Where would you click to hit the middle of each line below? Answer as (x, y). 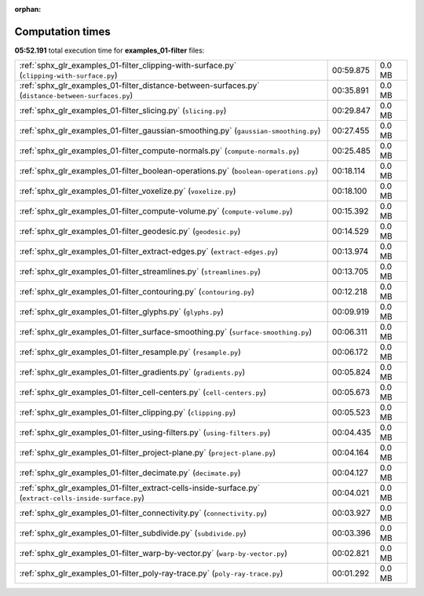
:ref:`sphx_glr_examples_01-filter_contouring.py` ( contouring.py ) (137, 292)
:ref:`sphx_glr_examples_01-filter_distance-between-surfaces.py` (139, 86)
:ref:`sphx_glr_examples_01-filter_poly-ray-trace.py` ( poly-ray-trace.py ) (151, 573)
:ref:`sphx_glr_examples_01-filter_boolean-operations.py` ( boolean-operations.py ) (168, 171)
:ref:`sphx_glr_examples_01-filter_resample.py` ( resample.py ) (130, 352)
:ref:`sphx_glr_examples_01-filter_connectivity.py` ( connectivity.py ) (143, 513)
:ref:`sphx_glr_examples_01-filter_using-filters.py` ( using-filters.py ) (145, 433)
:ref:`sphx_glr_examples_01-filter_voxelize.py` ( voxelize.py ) (128, 191)
